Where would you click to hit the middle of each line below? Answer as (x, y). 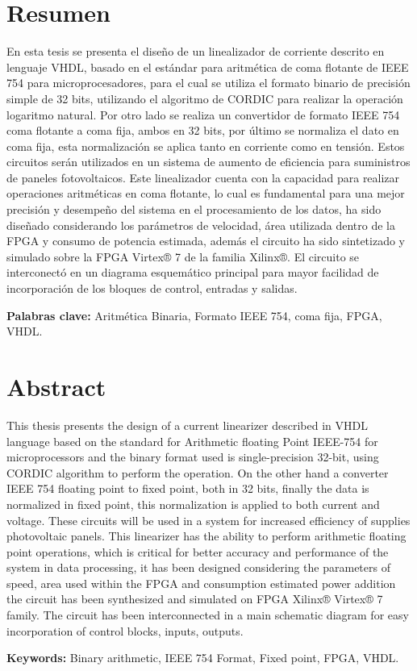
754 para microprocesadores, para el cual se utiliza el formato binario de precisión (208, 83)
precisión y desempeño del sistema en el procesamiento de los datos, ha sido (194, 209)
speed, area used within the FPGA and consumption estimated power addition (201, 583)
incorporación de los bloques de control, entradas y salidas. (152, 288)
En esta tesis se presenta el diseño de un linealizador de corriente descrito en (196, 51)
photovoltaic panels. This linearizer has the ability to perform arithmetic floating (206, 536)
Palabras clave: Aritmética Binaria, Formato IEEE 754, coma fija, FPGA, (194, 315)
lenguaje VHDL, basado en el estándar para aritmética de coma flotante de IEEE (208, 67)
